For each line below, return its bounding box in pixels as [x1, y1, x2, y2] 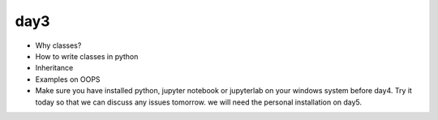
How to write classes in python [35, 51, 139, 61]
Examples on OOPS [35, 74, 101, 84]
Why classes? [35, 41, 82, 50]
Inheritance [35, 63, 74, 73]
